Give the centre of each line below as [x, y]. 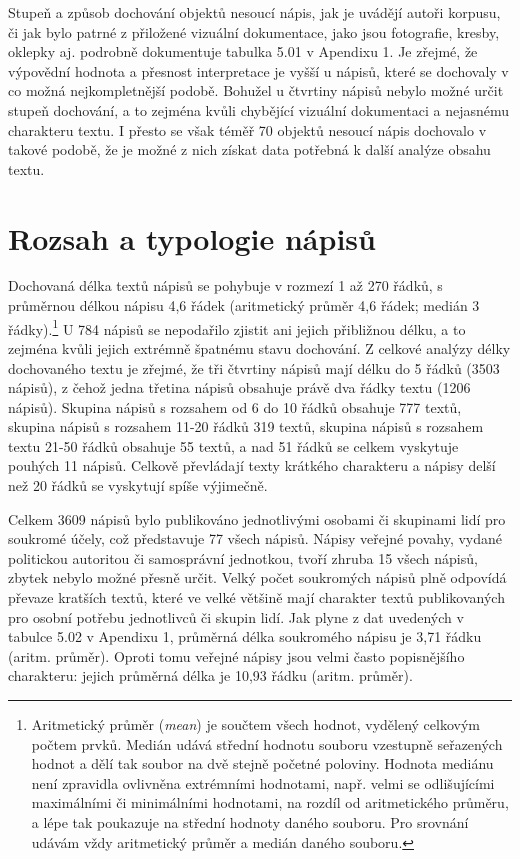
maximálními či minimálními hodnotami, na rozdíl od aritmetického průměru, [270, 802]
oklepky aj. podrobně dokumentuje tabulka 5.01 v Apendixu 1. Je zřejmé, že [243, 51]
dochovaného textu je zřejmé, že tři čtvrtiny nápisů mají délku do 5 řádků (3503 [254, 367]
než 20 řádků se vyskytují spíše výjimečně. [138, 485]
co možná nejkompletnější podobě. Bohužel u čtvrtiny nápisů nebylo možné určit [256, 90]
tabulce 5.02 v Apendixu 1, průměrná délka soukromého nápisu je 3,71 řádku [245, 636]
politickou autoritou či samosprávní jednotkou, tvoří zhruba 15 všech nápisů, [243, 557]
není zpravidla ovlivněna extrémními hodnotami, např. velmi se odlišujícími [263, 782]
